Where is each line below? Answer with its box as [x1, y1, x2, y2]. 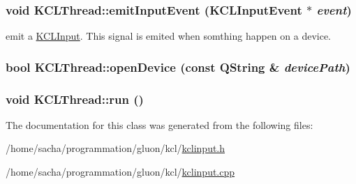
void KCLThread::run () [6, 90, 144, 107]
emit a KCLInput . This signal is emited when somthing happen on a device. [6, 29, 332, 43]
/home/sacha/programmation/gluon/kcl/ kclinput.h [6, 141, 225, 155]
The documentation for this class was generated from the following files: [6, 117, 313, 132]
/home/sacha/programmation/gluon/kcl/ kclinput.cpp [6, 164, 235, 179]
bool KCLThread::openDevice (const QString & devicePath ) [6, 58, 350, 75]
